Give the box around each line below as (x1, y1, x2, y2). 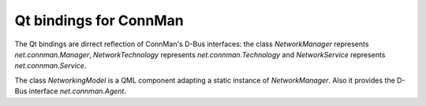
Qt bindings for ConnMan (14, 12, 185, 29)
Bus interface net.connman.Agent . (14, 86, 126, 96)
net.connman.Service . (14, 61, 87, 71)
